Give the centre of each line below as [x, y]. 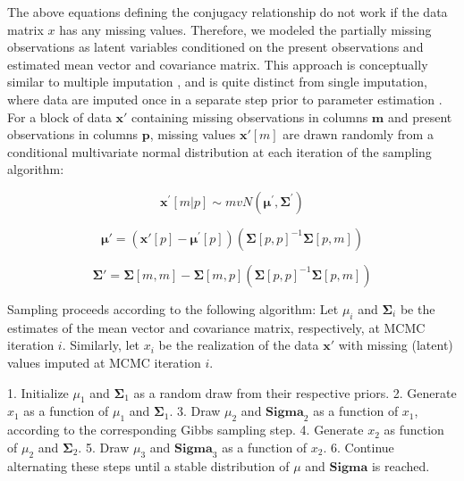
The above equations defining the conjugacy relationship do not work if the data [228, 12]
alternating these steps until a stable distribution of [148, 465]
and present [420, 116]
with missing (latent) [396, 345]
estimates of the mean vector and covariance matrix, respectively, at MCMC [216, 327]
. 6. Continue [359, 447]
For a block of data [59, 116]
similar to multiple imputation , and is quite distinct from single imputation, [217, 82]
